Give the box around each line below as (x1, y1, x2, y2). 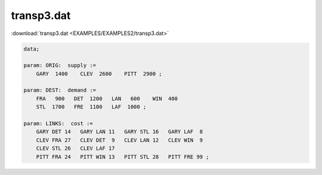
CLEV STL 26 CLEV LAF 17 (36, 145, 116, 152)
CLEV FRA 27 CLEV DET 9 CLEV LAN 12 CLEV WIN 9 (36, 136, 203, 144)
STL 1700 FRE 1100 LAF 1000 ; (36, 104, 147, 110)
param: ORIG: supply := (23, 62, 97, 69)
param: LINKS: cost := (23, 120, 94, 127)
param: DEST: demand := (23, 87, 97, 94)
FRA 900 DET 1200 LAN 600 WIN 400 (36, 95, 178, 102)
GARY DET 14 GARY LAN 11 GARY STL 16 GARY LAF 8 (36, 128, 203, 135)
